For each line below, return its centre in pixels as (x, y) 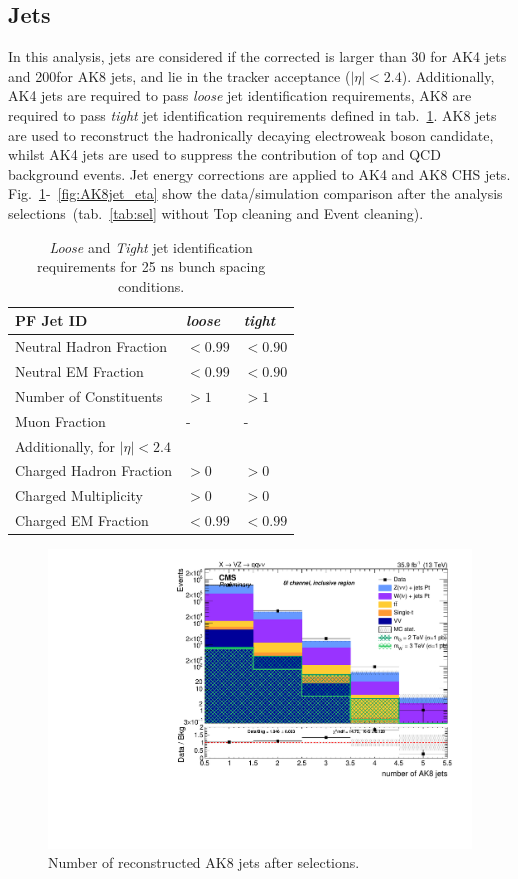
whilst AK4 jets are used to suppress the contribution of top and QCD (224, 154)
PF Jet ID (51, 320)
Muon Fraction (60, 420)
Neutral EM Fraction (79, 371)
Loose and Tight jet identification (151, 246)
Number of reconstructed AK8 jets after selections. (204, 862)
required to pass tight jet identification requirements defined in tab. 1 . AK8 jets (252, 114)
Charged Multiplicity (79, 495)
